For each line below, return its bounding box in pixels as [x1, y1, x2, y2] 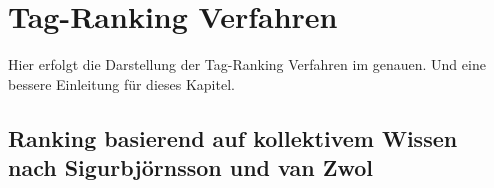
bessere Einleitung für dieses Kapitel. [8, 73, 235, 94]
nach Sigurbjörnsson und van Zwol [8, 152, 373, 183]
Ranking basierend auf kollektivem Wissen [8, 122, 458, 153]
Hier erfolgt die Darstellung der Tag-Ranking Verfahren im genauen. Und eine [8, 54, 486, 75]
